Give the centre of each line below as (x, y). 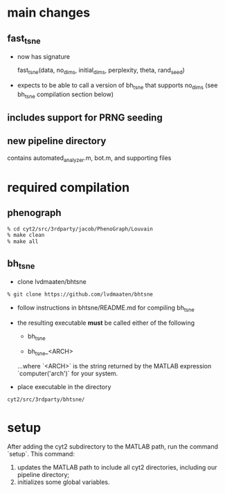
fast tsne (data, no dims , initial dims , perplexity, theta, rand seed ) (101, 71)
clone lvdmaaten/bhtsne (52, 282)
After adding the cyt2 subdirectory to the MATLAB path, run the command (113, 447)
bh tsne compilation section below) (65, 95)
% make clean (26, 235)
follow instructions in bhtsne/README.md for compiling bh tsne (106, 308)
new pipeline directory (57, 141)
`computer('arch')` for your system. (67, 374)
